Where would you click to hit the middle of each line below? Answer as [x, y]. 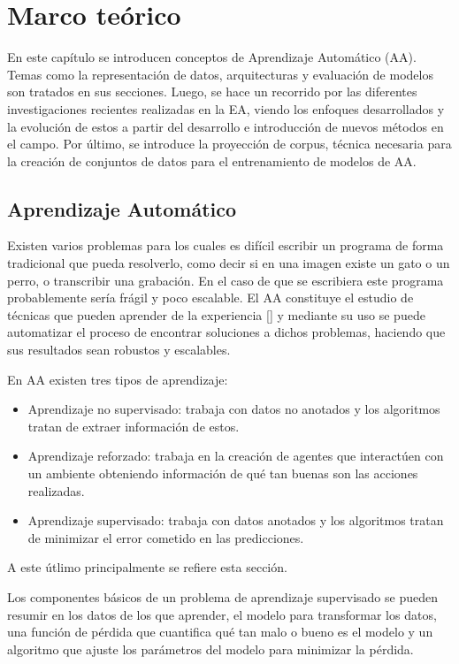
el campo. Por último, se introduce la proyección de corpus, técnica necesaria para [229, 144]
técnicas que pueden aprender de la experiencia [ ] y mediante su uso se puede [216, 314]
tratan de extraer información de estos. [134, 426]
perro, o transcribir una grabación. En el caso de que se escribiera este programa [226, 280]
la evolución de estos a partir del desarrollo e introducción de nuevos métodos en [226, 126]
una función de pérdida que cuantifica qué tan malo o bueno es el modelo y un [220, 632]
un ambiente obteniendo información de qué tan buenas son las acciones [223, 473]
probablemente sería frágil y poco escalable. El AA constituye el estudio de [210, 298]
